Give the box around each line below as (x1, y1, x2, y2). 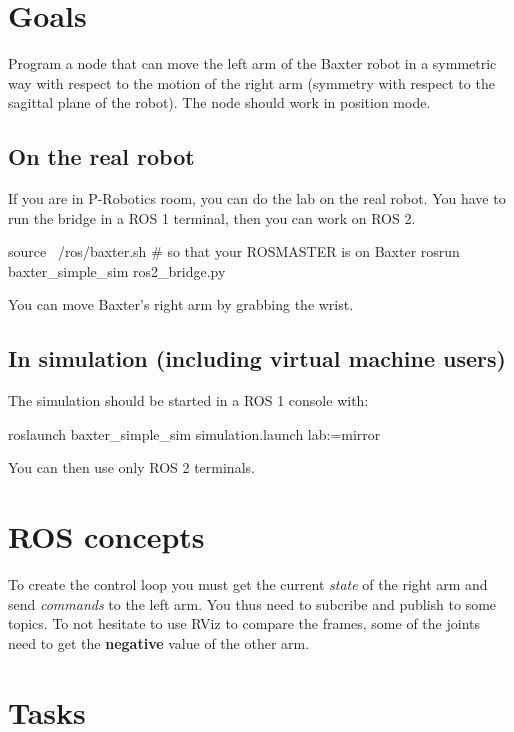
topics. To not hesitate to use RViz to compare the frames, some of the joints (8, 613, 480, 634)
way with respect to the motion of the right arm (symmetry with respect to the (8, 72, 495, 93)
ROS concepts (8, 516, 205, 557)
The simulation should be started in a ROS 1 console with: (8, 390, 369, 411)
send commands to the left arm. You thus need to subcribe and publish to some (8, 593, 497, 614)
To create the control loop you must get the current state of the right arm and (8, 574, 488, 595)
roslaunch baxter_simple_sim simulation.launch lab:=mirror (8, 423, 381, 444)
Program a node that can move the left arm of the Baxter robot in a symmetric (8, 53, 497, 74)
